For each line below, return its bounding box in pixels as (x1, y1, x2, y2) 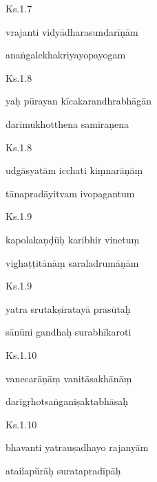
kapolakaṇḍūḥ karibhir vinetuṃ (6, 232, 140, 246)
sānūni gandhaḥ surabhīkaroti (6, 325, 132, 339)
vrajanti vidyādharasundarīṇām (6, 24, 138, 39)
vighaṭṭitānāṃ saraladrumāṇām (6, 255, 139, 270)
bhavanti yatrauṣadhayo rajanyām (6, 440, 149, 454)
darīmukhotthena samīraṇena (6, 116, 129, 131)
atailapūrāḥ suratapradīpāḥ (6, 463, 121, 477)
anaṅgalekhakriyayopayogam (6, 47, 126, 62)
